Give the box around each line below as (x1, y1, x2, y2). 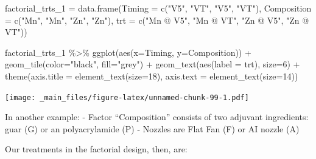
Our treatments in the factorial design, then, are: (5, 143, 188, 155)
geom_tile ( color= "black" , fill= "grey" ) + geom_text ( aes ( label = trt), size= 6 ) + (5, 58, 300, 70)
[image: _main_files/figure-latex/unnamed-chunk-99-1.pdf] (5, 93, 249, 102)
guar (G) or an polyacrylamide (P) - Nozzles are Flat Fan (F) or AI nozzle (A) (5, 122, 300, 135)
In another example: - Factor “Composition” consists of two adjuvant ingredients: (5, 110, 309, 123)
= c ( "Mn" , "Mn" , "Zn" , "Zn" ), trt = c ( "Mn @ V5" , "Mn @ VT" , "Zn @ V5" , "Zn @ (5, 13, 309, 26)
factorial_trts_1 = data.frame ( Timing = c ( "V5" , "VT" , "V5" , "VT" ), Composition (5, 2, 312, 14)
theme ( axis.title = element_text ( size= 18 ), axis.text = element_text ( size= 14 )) (5, 69, 298, 82)
